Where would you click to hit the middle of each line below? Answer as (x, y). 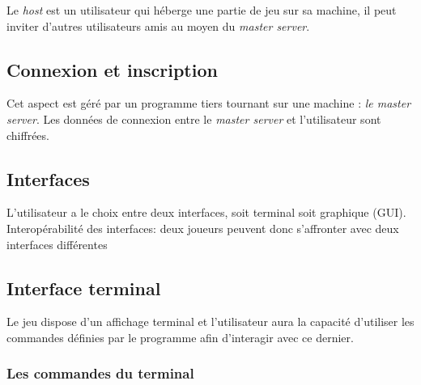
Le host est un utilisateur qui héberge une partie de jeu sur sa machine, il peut (202, 10)
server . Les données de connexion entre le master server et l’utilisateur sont (194, 118)
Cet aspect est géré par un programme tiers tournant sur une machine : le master (209, 103)
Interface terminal (84, 288)
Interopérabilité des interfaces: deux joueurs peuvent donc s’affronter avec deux (203, 228)
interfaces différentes (57, 244)
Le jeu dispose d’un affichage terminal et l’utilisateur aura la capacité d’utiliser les (210, 322)
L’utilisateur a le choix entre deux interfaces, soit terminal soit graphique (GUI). (206, 212)
